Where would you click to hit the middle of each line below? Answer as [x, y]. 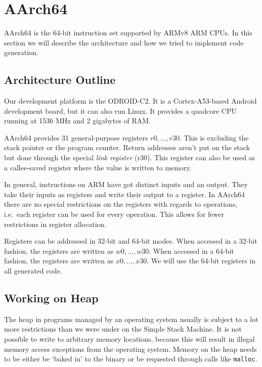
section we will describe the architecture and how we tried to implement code [124, 42]
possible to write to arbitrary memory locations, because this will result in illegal [129, 339]
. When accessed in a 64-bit [191, 250]
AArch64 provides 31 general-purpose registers [76, 137]
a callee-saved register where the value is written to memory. [98, 167]
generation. [21, 52]
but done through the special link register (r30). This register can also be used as [130, 157]
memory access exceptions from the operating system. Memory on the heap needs [130, 349]
